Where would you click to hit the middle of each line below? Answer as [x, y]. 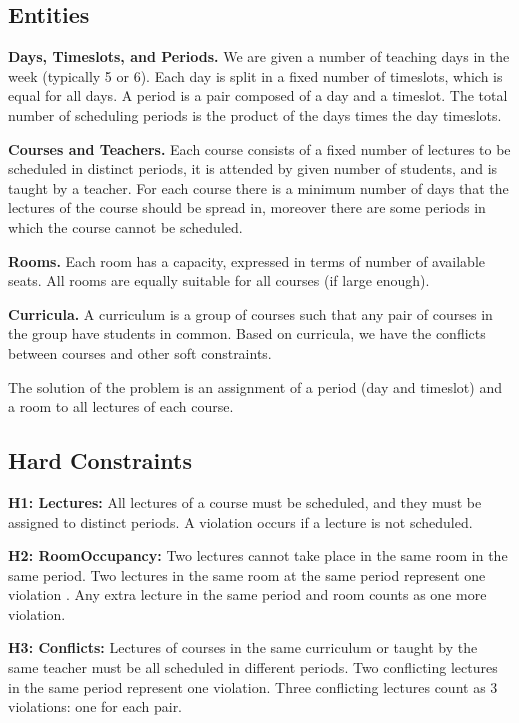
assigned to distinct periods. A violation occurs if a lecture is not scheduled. [240, 521]
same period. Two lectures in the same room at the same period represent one [247, 574]
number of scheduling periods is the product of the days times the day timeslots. [255, 114]
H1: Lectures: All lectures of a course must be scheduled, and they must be [245, 501]
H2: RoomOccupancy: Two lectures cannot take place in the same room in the [258, 555]
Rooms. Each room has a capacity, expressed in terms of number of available [247, 260]
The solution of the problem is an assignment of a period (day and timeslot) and [255, 386]
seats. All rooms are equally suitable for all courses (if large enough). [219, 280]
